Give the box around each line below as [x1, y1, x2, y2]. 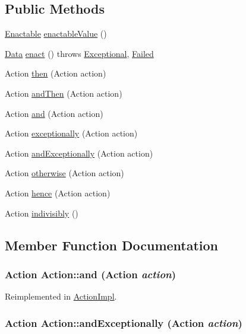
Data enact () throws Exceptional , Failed [5, 47, 154, 59]
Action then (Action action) [5, 67, 106, 79]
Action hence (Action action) [5, 186, 111, 199]
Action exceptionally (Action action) [5, 127, 138, 139]
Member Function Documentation [5, 236, 219, 254]
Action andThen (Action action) [5, 87, 122, 99]
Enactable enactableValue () [5, 27, 107, 40]
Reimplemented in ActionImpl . [5, 290, 117, 303]
